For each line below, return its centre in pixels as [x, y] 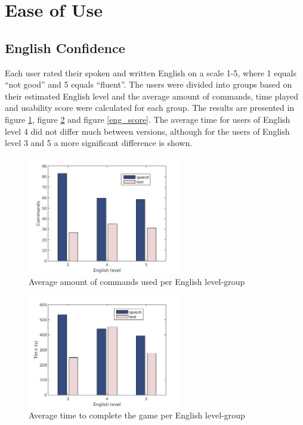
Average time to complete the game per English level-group [137, 415]
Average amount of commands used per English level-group [137, 282]
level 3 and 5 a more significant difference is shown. [99, 143]
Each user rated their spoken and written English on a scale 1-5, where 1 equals [151, 72]
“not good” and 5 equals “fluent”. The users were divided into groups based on [149, 84]
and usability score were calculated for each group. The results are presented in [150, 108]
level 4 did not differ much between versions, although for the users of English [147, 131]
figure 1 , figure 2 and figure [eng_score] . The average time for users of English [148, 119]
